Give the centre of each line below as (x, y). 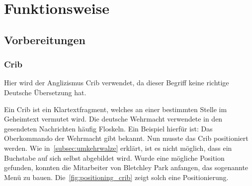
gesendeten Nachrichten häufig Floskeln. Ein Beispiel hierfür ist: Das (108, 128)
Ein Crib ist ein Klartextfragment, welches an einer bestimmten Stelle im (116, 109)
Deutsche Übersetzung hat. (45, 92)
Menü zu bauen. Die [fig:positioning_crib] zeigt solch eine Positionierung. (116, 177)
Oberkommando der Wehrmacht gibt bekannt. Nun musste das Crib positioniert (126, 138)
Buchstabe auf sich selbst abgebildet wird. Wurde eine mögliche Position (114, 157)
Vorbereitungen (45, 39)
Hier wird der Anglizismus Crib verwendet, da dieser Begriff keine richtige (117, 83)
